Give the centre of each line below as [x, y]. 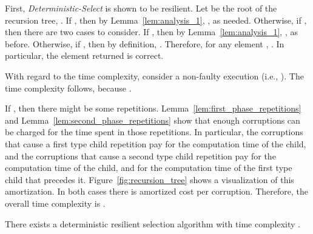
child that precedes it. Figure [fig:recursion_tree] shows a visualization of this [150, 179]
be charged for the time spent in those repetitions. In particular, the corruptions [154, 132]
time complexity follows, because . [68, 88]
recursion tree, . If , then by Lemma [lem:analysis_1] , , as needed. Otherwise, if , [156, 20]
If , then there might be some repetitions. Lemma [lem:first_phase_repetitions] [153, 108]
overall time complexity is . [55, 203]
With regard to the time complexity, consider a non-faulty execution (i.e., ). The [154, 75]
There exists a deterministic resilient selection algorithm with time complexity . [153, 223]
